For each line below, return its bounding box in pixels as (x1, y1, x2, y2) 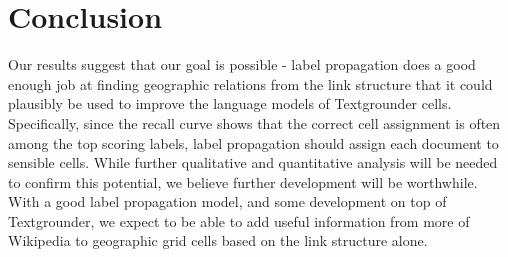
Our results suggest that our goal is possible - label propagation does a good (8, 54, 476, 75)
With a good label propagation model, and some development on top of (8, 191, 447, 212)
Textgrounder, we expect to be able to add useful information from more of (8, 210, 470, 231)
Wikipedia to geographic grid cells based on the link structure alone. (8, 230, 428, 251)
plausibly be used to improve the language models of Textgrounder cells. (8, 93, 452, 114)
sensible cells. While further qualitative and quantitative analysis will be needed (8, 152, 498, 173)
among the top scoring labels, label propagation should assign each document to (8, 132, 499, 153)
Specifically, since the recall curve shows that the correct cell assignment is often (8, 112, 501, 133)
